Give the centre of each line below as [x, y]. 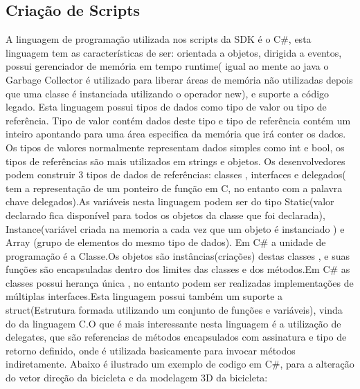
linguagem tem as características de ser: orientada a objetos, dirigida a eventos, [174, 52]
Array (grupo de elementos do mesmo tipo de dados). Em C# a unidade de [166, 242]
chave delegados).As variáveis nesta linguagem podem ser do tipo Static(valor [170, 201]
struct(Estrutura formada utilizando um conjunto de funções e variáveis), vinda [174, 310]
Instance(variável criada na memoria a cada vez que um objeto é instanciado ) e [175, 228]
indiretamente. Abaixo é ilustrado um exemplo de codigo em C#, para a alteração [180, 364]
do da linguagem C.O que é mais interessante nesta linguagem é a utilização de [173, 323]
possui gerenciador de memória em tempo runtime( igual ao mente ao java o [167, 66]
